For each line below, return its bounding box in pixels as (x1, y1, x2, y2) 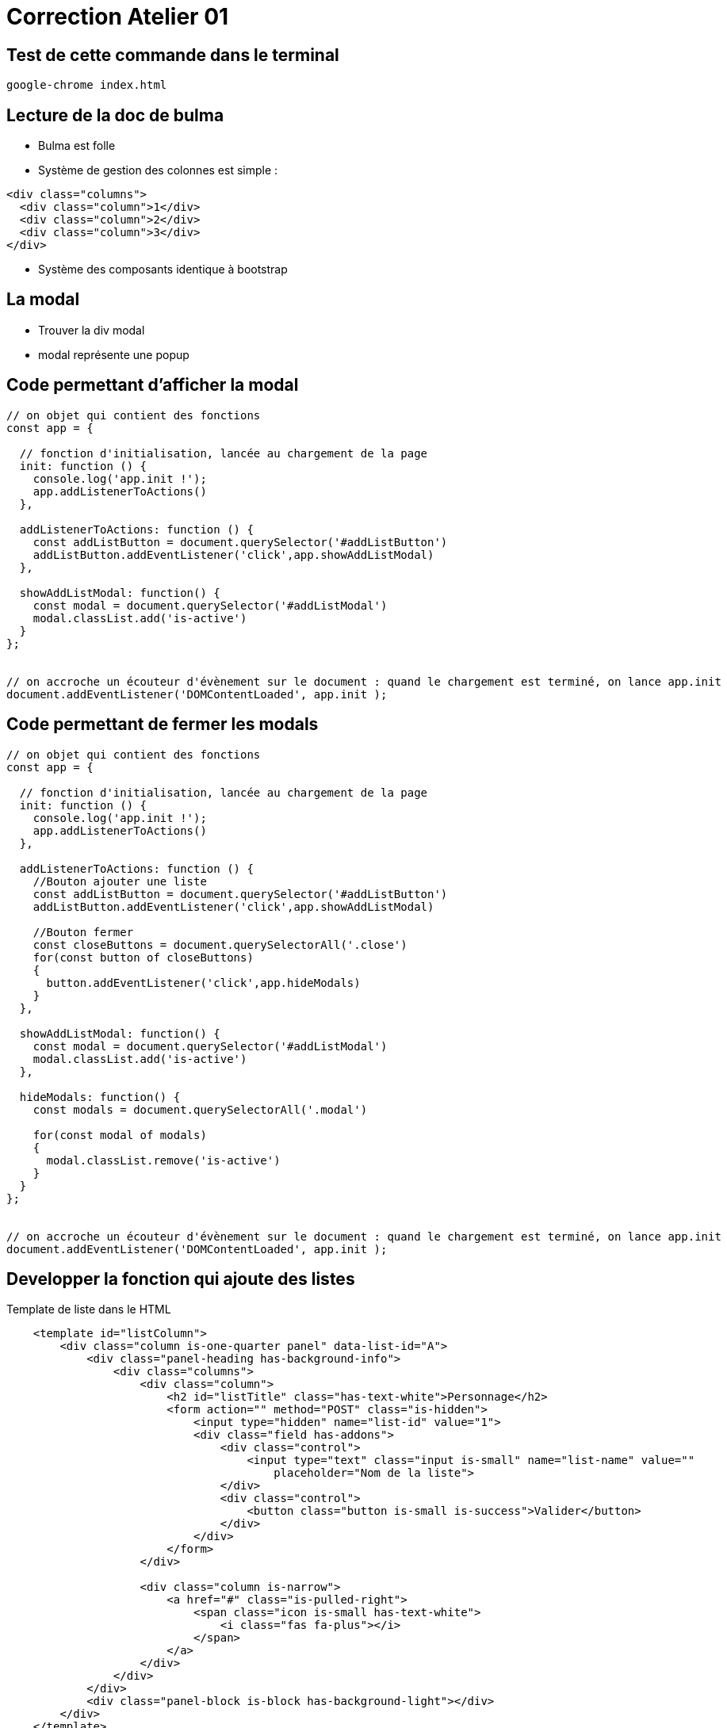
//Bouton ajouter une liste (33, 874, 207, 888)
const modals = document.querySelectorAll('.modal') (33, 1103, 368, 1116)
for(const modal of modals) (33, 1128, 207, 1141)
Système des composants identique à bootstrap (38, 262, 288, 277)
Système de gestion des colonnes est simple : (38, 163, 278, 178)
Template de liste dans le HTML (6, 1302, 171, 1317)
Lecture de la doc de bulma (6, 105, 224, 125)
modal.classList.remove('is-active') (46, 1153, 281, 1167)
